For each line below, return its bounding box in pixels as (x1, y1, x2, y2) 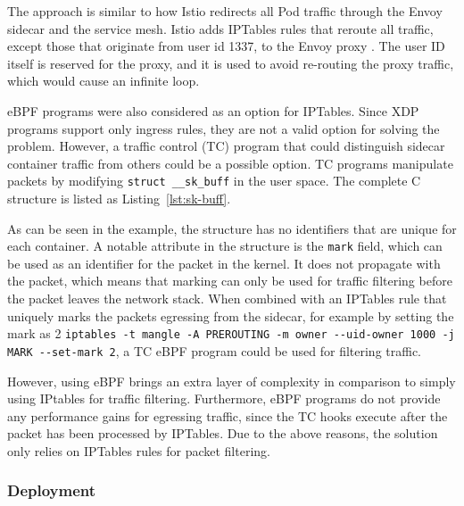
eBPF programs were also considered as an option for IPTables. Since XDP (7, 101, 419, 120)
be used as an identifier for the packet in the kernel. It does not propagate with (7, 253, 441, 272)
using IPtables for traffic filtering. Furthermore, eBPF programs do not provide (7, 389, 441, 408)
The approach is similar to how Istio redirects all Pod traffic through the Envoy (7, 2, 443, 20)
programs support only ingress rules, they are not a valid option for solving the (7, 119, 440, 137)
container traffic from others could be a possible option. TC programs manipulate (7, 153, 453, 172)
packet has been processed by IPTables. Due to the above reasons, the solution (7, 424, 438, 443)
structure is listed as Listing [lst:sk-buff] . (7, 189, 231, 207)
